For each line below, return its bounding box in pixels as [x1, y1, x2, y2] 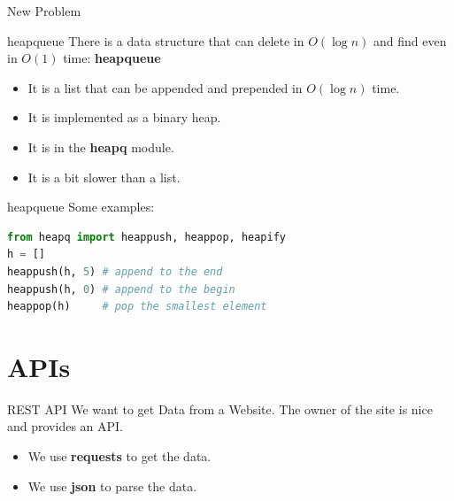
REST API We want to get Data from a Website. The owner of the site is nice [7, 399, 433, 418]
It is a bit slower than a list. [27, 167, 181, 186]
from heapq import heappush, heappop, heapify [7, 230, 287, 243]
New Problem [7, 2, 81, 19]
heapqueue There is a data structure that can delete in [7, 31, 304, 50]
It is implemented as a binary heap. [27, 108, 221, 127]
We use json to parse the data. [27, 476, 197, 495]
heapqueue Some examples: [7, 197, 155, 216]
